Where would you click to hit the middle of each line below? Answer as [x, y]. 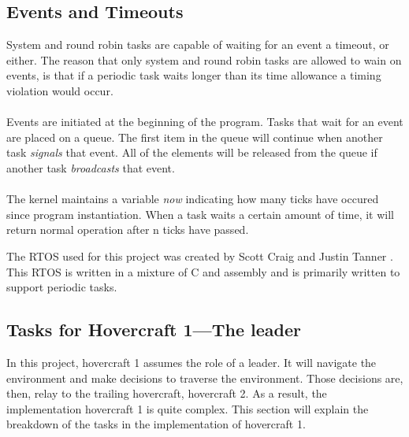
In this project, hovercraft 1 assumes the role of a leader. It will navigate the [191, 362]
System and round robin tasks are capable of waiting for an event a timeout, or [198, 44]
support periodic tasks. [62, 287]
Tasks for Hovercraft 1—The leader [154, 330]
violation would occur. [60, 90]
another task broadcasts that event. [91, 167]
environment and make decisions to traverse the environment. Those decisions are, [205, 378]
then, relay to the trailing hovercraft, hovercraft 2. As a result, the [167, 393]
